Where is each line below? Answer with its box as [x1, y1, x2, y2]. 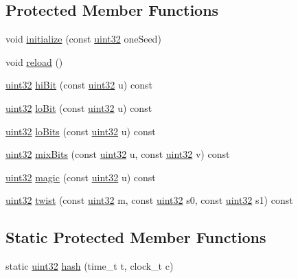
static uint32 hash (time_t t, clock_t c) [5, 259, 174, 273]
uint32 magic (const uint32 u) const [5, 170, 156, 184]
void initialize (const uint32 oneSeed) [5, 32, 161, 46]
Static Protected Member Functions [5, 227, 266, 248]
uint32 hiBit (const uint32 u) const [5, 78, 152, 92]
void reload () [5, 54, 63, 69]
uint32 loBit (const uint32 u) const [5, 100, 152, 115]
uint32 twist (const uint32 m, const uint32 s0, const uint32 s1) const [5, 193, 293, 207]
